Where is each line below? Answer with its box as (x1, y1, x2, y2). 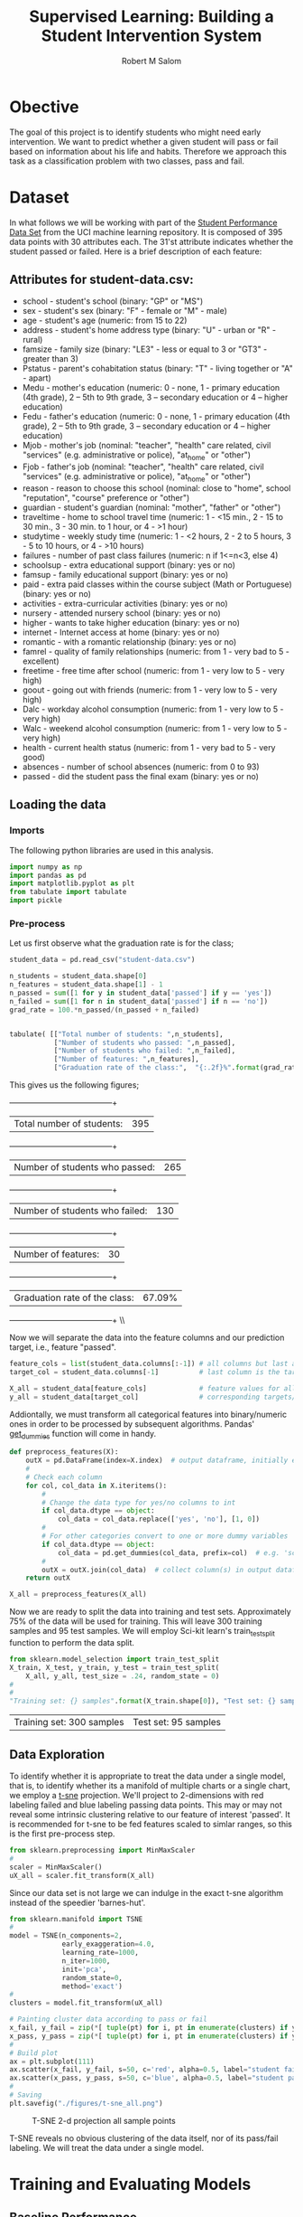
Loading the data (9, 797, 106, 813)
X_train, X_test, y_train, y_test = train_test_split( (9, 1663, 220, 1672)
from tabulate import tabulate (9, 888, 127, 897)
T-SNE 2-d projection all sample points (32, 2115, 176, 2126)
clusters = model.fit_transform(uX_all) (9, 1998, 164, 2008)
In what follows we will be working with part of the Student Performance (9, 217, 278, 228)
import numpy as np (9, 862, 83, 872)
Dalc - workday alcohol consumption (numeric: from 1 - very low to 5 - (22, 703, 284, 715)
